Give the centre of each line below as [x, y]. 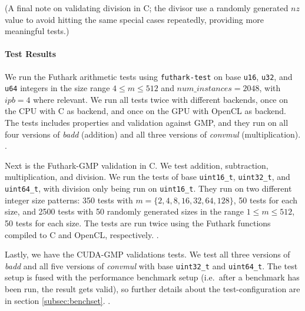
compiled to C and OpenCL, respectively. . [82, 234]
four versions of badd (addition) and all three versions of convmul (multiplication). [153, 134]
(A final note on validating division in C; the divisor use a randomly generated [147, 8]
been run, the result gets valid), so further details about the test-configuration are [152, 288]
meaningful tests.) [37, 31]
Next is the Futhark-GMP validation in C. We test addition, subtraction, [137, 165]
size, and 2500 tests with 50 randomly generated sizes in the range [125, 211]
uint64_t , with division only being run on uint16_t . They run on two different [148, 188]
